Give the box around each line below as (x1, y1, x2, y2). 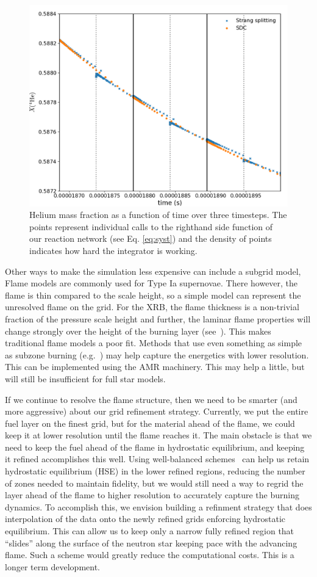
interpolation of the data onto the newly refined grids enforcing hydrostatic (5, 512, 286, 525)
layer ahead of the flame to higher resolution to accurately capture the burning (5, 488, 299, 501)
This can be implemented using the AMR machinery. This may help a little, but (5, 360, 305, 373)
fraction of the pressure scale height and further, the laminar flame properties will (5, 312, 311, 325)
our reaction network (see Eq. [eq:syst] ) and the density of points (29, 232, 272, 245)
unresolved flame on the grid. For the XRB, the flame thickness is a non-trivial (5, 300, 299, 313)
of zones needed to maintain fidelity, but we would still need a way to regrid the (5, 476, 304, 489)
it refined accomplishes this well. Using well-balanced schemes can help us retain (5, 452, 310, 465)
